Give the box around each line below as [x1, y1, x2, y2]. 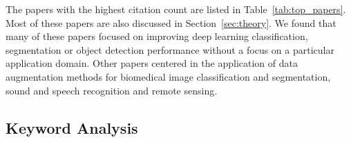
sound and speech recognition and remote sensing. [6, 83, 218, 97]
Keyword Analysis [6, 116, 138, 138]
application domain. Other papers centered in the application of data [6, 56, 298, 70]
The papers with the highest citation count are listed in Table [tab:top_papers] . [6, 2, 346, 16]
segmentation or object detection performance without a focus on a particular [6, 42, 334, 57]
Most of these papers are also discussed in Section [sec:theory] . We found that [6, 15, 336, 30]
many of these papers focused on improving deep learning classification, [6, 29, 308, 43]
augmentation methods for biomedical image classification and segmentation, [6, 69, 331, 83]
